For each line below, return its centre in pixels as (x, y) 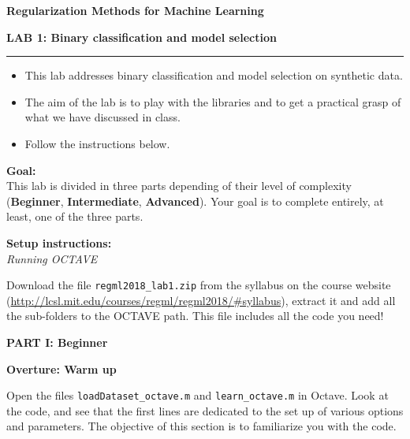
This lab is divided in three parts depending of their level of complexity (179, 186)
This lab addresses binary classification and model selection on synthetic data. (214, 75)
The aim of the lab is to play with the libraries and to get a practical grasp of (213, 101)
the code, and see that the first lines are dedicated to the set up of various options (205, 410)
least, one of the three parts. (75, 216)
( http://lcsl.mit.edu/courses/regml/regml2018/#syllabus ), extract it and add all (201, 300)
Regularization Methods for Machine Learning (135, 10)
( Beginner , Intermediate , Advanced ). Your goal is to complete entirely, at (195, 201)
